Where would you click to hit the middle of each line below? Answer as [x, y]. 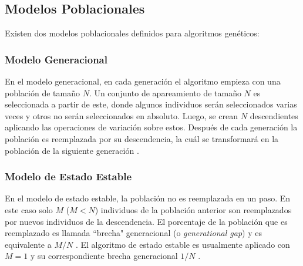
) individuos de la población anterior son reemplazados [193, 209]
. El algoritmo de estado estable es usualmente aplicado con [183, 244]
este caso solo [29, 209]
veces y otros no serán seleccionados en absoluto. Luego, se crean [122, 115]
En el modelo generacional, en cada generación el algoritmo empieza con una [143, 81]
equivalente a [28, 244]
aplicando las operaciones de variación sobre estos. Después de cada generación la [151, 127]
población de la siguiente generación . [72, 150]
